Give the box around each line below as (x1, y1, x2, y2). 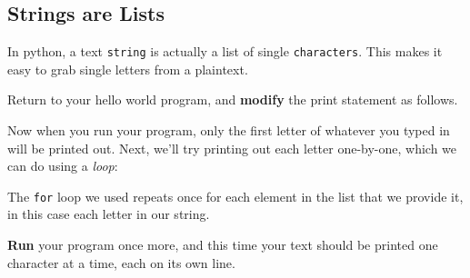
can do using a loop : (7, 156, 118, 175)
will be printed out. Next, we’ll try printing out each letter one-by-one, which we (7, 138, 457, 157)
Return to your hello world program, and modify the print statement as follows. (7, 90, 458, 109)
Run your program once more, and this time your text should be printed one (7, 235, 438, 254)
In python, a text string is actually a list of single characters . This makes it (7, 42, 443, 61)
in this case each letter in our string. (7, 204, 210, 223)
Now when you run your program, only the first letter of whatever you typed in (7, 121, 450, 140)
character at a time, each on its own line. (7, 253, 235, 272)
